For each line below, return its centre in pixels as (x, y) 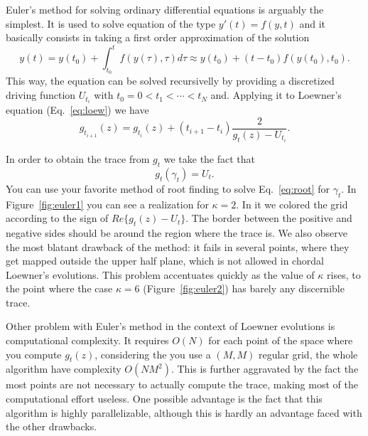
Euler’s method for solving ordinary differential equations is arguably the (165, 9)
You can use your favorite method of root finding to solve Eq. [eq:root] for (168, 188)
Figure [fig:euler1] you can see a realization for (107, 204)
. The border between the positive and (269, 218)
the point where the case (59, 288)
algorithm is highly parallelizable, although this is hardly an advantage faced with (184, 412)
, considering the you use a (153, 354)
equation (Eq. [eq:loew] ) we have (77, 110)
